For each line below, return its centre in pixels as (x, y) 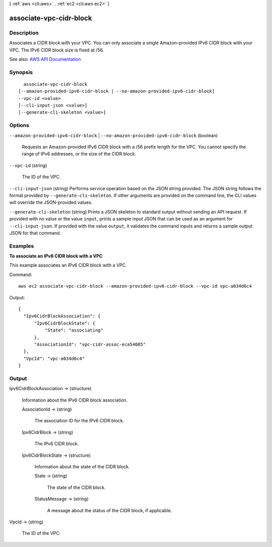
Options (19, 125)
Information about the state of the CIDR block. (82, 466)
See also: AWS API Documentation (45, 59)
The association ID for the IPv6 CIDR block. (79, 421)
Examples (22, 246)
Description (24, 33)
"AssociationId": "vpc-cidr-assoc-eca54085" (90, 344)
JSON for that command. (35, 233)
